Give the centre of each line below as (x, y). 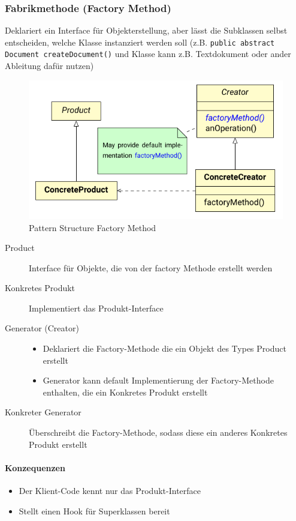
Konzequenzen (35, 467)
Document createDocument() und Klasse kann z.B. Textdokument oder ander (148, 54)
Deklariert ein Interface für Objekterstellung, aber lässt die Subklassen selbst (146, 30)
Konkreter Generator (43, 412)
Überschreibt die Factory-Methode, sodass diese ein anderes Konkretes (158, 432)
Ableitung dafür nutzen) (49, 66)
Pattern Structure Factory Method (93, 227)
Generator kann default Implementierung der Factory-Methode (158, 380)
